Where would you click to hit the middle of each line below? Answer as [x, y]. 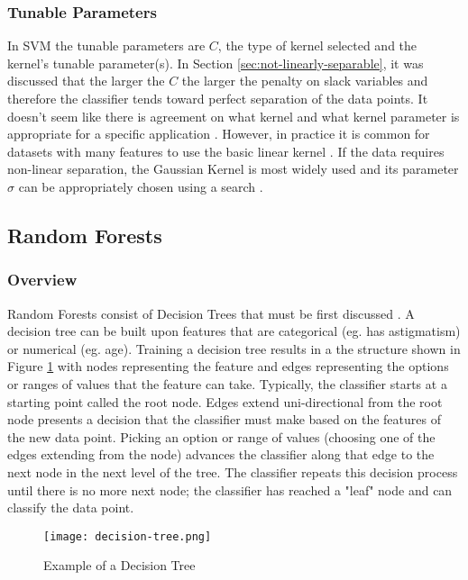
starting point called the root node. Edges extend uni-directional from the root [225, 401]
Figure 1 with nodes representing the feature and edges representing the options [228, 366]
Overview [42, 280]
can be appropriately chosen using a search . [141, 186]
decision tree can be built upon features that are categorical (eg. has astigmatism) [234, 331]
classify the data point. [71, 507]
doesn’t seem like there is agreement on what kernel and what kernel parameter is [234, 116]
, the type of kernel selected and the [317, 45]
